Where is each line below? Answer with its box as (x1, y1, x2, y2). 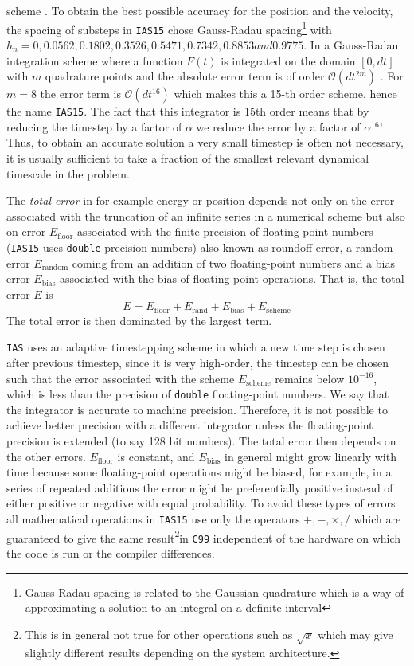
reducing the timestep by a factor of (6, 118, 182, 135)
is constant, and (117, 448, 195, 464)
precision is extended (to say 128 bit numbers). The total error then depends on (6, 433, 396, 449)
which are (353, 511, 401, 527)
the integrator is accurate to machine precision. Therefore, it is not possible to (6, 401, 388, 417)
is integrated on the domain (221, 52, 356, 69)
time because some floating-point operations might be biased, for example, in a (6, 464, 392, 480)
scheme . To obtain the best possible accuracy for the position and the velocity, (6, 2, 393, 18)
